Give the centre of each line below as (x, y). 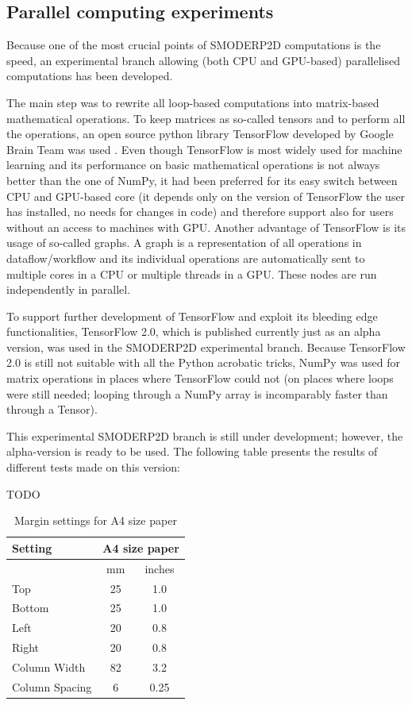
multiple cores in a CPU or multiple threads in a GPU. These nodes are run (192, 274)
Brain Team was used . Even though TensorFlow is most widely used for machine (204, 149)
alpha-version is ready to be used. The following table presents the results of (192, 451)
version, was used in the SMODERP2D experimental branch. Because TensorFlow (206, 347)
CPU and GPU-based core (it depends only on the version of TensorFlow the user (206, 196)
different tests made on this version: (93, 467)
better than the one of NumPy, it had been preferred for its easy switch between (202, 180)
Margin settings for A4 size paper (95, 520)
